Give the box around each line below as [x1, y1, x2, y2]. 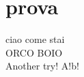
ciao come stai [5, 32, 65, 46]
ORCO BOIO [5, 45, 63, 59]
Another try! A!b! [5, 59, 79, 73]
